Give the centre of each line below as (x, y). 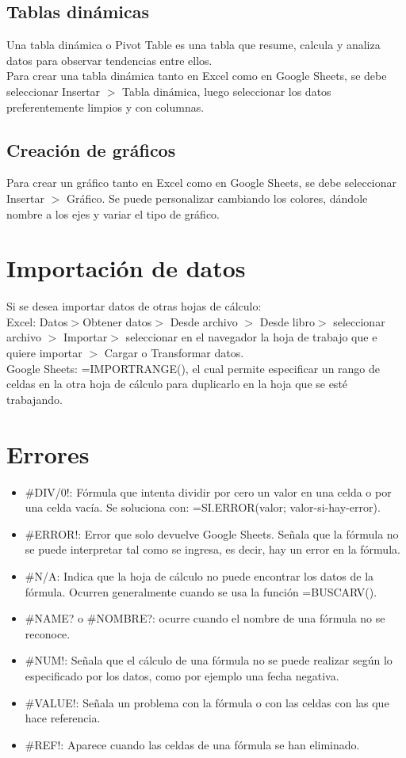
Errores (48, 453)
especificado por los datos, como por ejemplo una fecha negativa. (182, 675)
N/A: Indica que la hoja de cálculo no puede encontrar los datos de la (204, 575)
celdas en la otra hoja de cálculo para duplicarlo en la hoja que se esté (177, 384)
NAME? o (59, 618)
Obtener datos (117, 321)
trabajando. (34, 399)
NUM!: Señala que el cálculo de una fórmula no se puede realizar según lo (213, 660)
